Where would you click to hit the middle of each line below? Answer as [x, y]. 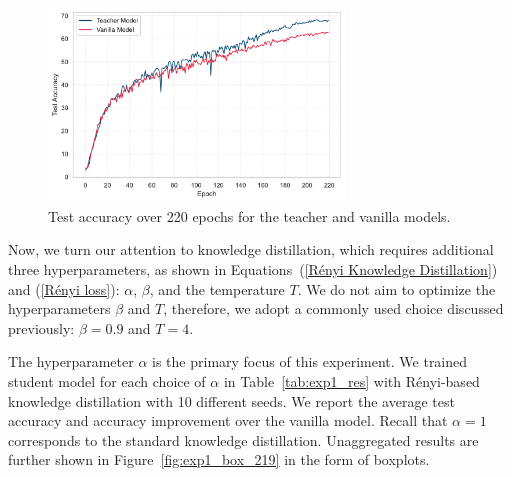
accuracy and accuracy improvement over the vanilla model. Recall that [228, 420]
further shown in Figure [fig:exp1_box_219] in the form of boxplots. [219, 459]
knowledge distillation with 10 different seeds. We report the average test [231, 400]
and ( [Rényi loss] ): [64, 288]
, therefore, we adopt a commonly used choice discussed [333, 308]
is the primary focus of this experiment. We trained [310, 361]
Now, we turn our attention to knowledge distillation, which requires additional [251, 249]
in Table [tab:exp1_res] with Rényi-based [351, 380]
